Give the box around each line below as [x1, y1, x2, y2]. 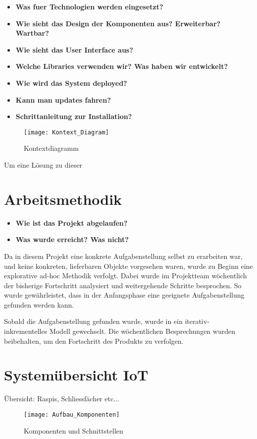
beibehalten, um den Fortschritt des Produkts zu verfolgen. [4, 335, 184, 346]
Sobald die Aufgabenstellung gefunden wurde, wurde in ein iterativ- [4, 316, 209, 326]
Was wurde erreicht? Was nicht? [15, 234, 129, 245]
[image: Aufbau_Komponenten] [24, 411, 120, 418]
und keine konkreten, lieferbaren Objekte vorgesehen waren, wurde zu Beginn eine [4, 260, 253, 271]
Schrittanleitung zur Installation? [15, 111, 132, 122]
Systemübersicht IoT [4, 365, 149, 385]
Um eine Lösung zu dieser [4, 160, 82, 170]
